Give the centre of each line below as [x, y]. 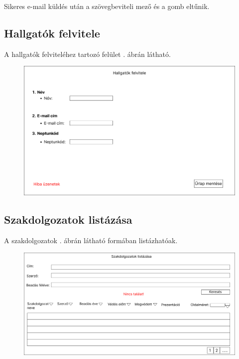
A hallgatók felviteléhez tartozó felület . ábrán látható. [87, 54]
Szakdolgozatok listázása [68, 219]
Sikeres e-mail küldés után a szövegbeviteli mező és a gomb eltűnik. [107, 6]
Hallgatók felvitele [52, 33]
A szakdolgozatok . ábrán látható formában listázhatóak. [91, 240]
